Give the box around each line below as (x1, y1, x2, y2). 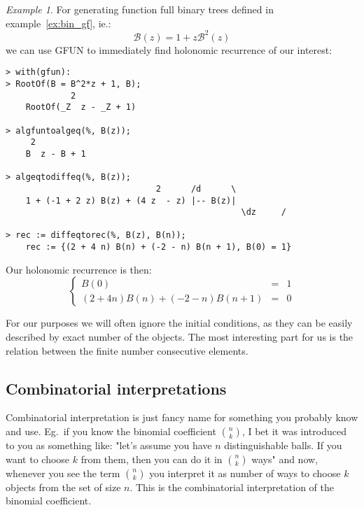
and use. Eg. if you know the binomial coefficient (6, 423, 216, 438)
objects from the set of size (6, 479, 121, 494)
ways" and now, (251, 451, 318, 466)
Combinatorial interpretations (6, 377, 227, 399)
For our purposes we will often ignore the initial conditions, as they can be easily (6, 316, 353, 330)
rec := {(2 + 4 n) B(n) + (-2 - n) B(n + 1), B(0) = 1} (25, 242, 292, 253)
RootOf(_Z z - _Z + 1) (25, 102, 136, 113)
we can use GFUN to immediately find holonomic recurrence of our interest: (6, 42, 332, 57)
